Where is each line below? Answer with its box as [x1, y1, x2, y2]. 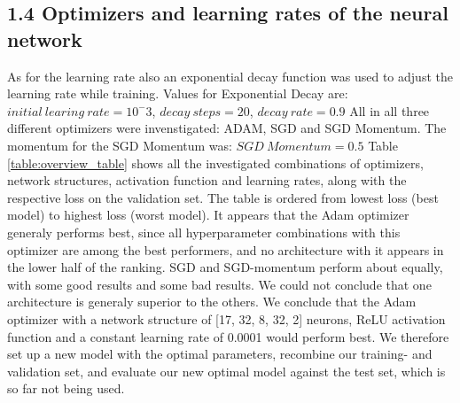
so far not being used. [7, 379, 125, 398]
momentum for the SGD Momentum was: [7, 136, 232, 154]
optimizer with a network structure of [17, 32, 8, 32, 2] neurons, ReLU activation [7, 309, 446, 328]
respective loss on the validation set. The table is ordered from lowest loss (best [7, 188, 439, 206]
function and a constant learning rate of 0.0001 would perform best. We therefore [7, 327, 449, 345]
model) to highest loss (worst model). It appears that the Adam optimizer [7, 205, 409, 224]
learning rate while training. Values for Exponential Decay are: [7, 84, 348, 103]
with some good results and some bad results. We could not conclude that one [7, 275, 432, 293]
